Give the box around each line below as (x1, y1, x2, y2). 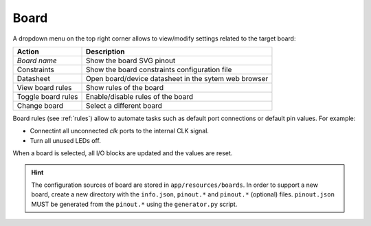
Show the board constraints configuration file (85, 65, 232, 74)
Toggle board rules (16, 91, 78, 101)
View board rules (16, 82, 72, 92)
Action (16, 47, 39, 56)
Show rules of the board (85, 82, 164, 92)
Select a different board (85, 100, 163, 110)
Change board (16, 100, 64, 110)
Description (85, 47, 125, 56)
